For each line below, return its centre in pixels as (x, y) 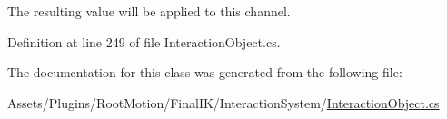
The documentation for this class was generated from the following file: (205, 72)
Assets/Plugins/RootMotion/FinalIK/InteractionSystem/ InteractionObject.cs (223, 102)
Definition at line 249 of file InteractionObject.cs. (144, 41)
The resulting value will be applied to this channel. (149, 11)
